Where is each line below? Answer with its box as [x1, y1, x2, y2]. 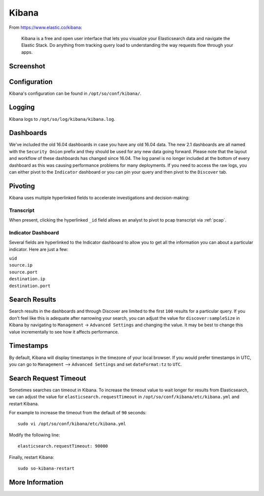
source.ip [9, 262, 33, 268]
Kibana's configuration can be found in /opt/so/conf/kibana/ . [9, 90, 142, 96]
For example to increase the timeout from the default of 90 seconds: [9, 410, 147, 415]
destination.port [9, 283, 51, 289]
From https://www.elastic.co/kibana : [9, 24, 83, 30]
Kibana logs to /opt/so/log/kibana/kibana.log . [9, 116, 115, 122]
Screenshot [9, 62, 45, 70]
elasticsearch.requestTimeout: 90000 [18, 443, 109, 449]
